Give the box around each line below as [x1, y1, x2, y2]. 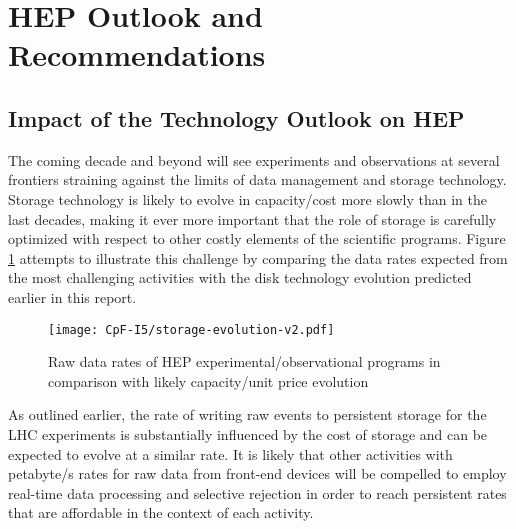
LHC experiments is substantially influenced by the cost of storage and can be [8, 423, 488, 444]
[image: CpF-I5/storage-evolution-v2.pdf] [48, 322, 335, 337]
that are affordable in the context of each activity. [8, 502, 314, 523]
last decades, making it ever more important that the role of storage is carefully [8, 208, 497, 229]
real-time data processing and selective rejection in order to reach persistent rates [8, 482, 507, 503]
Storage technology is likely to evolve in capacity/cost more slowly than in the [8, 188, 487, 209]
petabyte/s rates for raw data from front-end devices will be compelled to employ [8, 463, 507, 484]
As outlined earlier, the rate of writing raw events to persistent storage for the [8, 404, 487, 425]
